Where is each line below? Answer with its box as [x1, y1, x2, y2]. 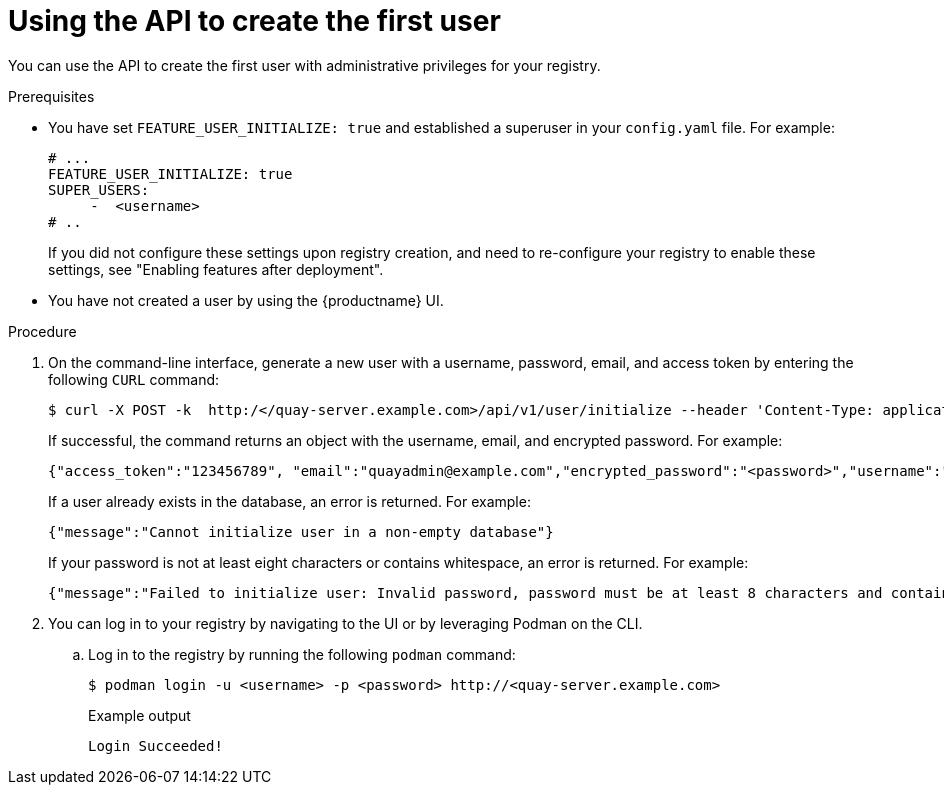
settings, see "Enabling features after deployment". [48, 260, 384, 278]
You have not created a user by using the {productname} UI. [48, 291, 444, 309]
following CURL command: [48, 370, 220, 388]
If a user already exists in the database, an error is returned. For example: [48, 492, 531, 510]
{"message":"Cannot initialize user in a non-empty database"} [48, 523, 554, 540]
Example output [88, 706, 191, 724]
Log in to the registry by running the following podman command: [88, 645, 516, 663]
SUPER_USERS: [48, 181, 150, 198]
